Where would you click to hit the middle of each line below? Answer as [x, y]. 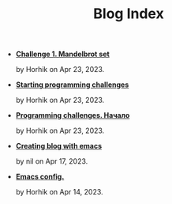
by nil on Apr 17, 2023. [52, 161]
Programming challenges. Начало [73, 115]
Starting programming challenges [72, 85]
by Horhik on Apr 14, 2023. [60, 192]
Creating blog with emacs [59, 146]
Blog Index [129, 14]
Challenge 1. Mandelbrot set [63, 54]
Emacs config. [40, 177]
